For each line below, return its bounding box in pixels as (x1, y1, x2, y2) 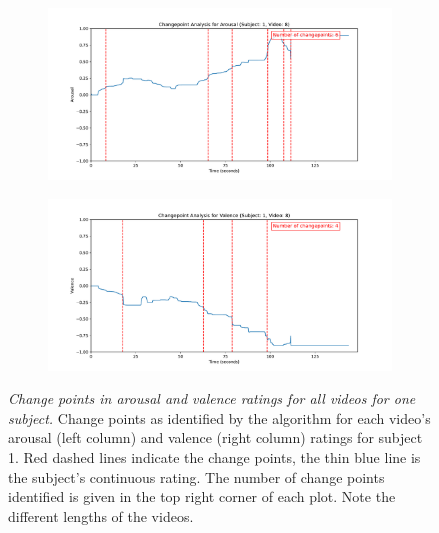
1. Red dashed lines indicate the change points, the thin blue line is (8, 446, 421, 467)
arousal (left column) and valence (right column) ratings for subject (8, 427, 423, 448)
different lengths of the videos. (8, 505, 194, 526)
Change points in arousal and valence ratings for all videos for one (8, 388, 416, 409)
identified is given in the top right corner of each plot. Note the (8, 486, 396, 507)
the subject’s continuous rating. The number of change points (8, 466, 385, 487)
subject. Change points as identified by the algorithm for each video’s (8, 407, 431, 428)
